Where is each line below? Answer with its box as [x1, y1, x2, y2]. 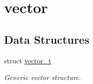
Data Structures [4, 31, 89, 47]
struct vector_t [4, 55, 51, 65]
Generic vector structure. [4, 72, 81, 82]
